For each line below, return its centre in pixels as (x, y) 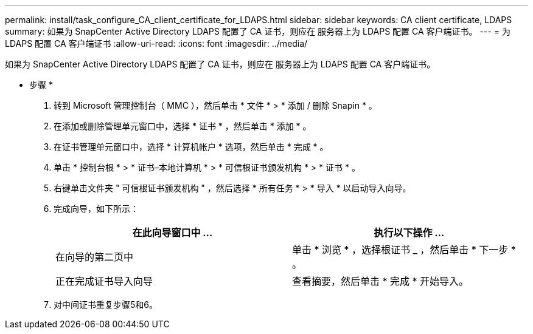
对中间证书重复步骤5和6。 (106, 305)
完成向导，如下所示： (96, 209)
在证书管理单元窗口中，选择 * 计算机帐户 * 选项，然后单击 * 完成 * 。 (191, 147)
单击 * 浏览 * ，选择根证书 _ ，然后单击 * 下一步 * (404, 250)
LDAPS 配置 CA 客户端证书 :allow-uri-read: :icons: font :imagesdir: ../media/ (156, 43)
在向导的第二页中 (95, 257)
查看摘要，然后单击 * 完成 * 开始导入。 (381, 281)
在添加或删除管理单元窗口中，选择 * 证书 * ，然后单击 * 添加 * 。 (183, 126)
